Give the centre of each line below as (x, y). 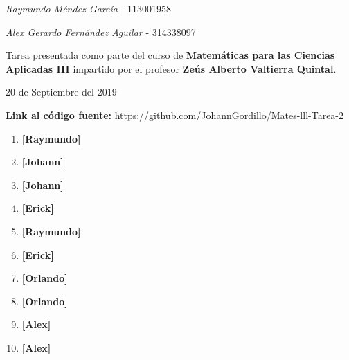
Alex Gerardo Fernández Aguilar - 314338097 (101, 31)
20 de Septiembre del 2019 (61, 92)
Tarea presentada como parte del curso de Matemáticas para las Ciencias (170, 55)
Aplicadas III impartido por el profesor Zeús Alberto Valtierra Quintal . (171, 68)
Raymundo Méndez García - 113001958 (88, 8)
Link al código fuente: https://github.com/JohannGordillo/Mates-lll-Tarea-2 (175, 115)
